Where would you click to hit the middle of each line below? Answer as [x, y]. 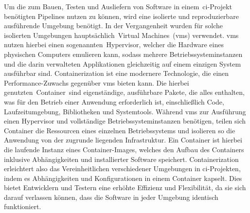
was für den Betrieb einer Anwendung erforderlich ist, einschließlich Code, [114, 101]
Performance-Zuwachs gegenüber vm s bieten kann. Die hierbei [97, 82]
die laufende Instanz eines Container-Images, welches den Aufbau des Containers [124, 149]
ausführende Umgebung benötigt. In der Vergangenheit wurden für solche [113, 26]
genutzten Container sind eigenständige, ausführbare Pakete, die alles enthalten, [124, 92]
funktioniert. [23, 206]
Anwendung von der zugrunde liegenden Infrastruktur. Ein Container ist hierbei [123, 140]
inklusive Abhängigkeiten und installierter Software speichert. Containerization [121, 159]
